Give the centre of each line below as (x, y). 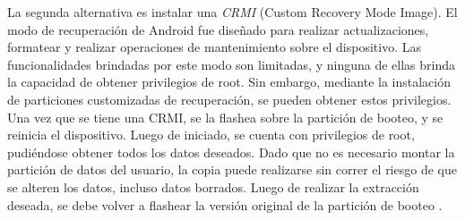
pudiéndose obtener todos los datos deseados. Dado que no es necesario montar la (231, 152)
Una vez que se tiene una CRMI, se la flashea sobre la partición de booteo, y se (225, 117)
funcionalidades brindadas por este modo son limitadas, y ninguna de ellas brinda (231, 64)
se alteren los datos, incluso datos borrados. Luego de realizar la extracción (213, 186)
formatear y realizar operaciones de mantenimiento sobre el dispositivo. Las (215, 47)
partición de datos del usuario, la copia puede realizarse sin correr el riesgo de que (232, 169)
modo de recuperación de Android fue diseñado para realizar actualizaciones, (218, 29)
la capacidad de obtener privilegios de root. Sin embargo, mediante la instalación (229, 82)
